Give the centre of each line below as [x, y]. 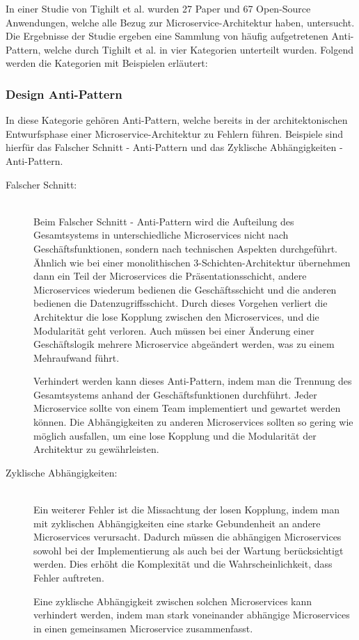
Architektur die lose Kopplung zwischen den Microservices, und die [176, 316]
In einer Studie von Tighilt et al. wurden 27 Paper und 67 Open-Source [158, 8]
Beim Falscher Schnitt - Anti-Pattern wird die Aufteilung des [164, 221]
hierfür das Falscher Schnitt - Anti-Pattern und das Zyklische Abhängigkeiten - [174, 147]
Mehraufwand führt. [77, 357]
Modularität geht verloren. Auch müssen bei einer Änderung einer [174, 330]
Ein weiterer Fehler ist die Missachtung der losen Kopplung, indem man [186, 510]
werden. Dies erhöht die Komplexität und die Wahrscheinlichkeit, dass [183, 564]
